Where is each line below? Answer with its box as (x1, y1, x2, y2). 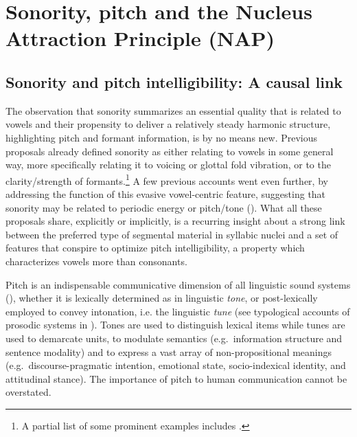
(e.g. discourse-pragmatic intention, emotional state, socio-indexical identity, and (5, 358, 346, 372)
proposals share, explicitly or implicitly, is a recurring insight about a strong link (5, 214, 345, 228)
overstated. (5, 385, 51, 399)
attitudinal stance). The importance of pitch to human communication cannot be (5, 371, 347, 385)
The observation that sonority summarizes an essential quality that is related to (5, 103, 341, 117)
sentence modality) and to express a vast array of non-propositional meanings (5, 344, 332, 359)
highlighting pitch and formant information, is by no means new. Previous (5, 130, 318, 144)
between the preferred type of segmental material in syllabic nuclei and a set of (5, 227, 338, 241)
